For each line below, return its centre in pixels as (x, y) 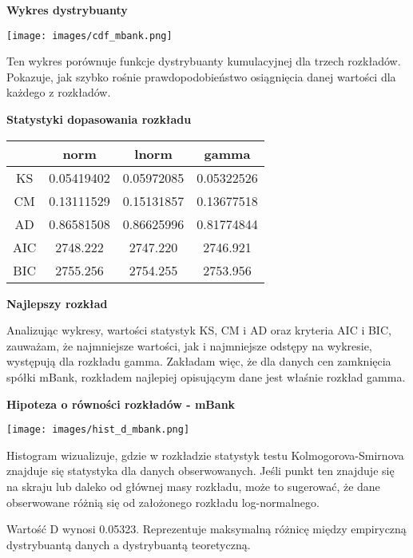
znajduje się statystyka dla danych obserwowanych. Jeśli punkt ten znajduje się (201, 471)
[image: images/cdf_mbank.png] (89, 36)
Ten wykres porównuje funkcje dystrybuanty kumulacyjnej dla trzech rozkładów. (204, 61)
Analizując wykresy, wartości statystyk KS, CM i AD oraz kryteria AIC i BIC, (199, 330)
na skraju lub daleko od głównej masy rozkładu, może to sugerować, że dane (193, 487)
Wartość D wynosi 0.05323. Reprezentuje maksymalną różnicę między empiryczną (206, 529)
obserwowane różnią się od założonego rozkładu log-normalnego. (163, 502)
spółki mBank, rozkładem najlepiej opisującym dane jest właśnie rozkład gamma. (206, 377)
